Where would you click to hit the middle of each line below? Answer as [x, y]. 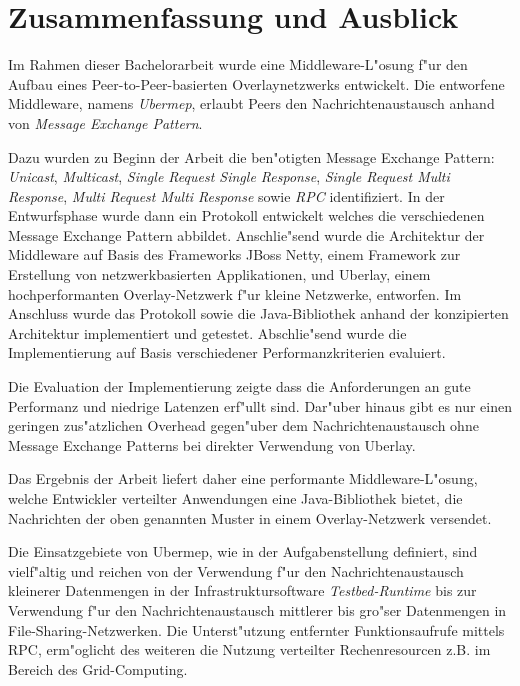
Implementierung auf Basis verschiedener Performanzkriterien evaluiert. [227, 352]
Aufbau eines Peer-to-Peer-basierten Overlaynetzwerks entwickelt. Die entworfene [256, 83]
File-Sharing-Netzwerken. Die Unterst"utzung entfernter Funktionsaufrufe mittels [256, 629]
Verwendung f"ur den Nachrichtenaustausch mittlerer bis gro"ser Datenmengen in [257, 609]
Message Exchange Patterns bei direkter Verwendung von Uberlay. [212, 444]
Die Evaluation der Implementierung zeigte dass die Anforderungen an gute [239, 386]
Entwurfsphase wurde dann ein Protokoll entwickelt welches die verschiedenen [246, 215]
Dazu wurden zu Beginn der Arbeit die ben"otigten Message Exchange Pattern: [251, 156]
